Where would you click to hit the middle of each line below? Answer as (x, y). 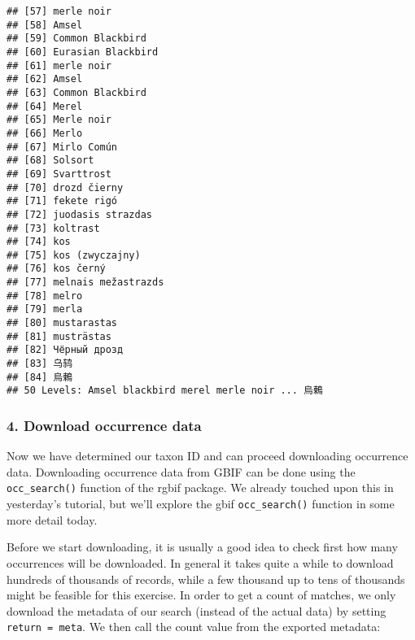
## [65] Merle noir (59, 120)
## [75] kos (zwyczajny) (74, 255)
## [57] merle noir (59, 11)
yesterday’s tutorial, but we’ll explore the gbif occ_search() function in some (201, 504)
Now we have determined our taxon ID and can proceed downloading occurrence (207, 456)
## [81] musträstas (59, 336)
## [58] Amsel (45, 25)
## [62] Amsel (45, 79)
